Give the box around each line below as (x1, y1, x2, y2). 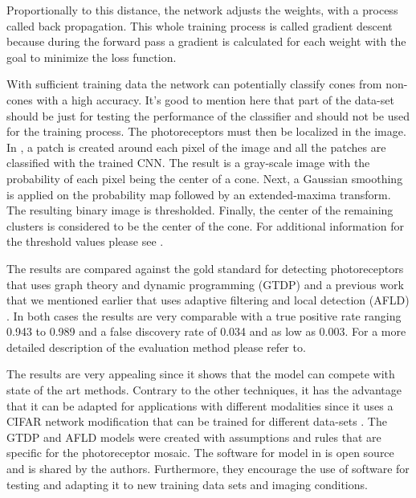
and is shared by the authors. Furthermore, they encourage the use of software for (6, 460, 410, 477)
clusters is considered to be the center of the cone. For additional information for (6, 217, 405, 234)
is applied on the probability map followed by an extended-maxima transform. (6, 186, 391, 202)
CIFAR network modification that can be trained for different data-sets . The (6, 413, 387, 430)
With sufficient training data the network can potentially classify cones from (6, 76, 382, 92)
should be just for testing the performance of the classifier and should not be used (6, 107, 410, 124)
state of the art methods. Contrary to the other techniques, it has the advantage (6, 382, 402, 398)
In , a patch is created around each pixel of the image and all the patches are (6, 138, 386, 155)
